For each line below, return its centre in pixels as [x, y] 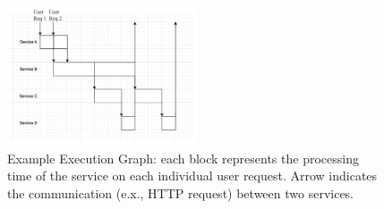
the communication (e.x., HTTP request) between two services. [181, 192]
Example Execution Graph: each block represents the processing [183, 158]
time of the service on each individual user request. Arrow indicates [192, 176]
